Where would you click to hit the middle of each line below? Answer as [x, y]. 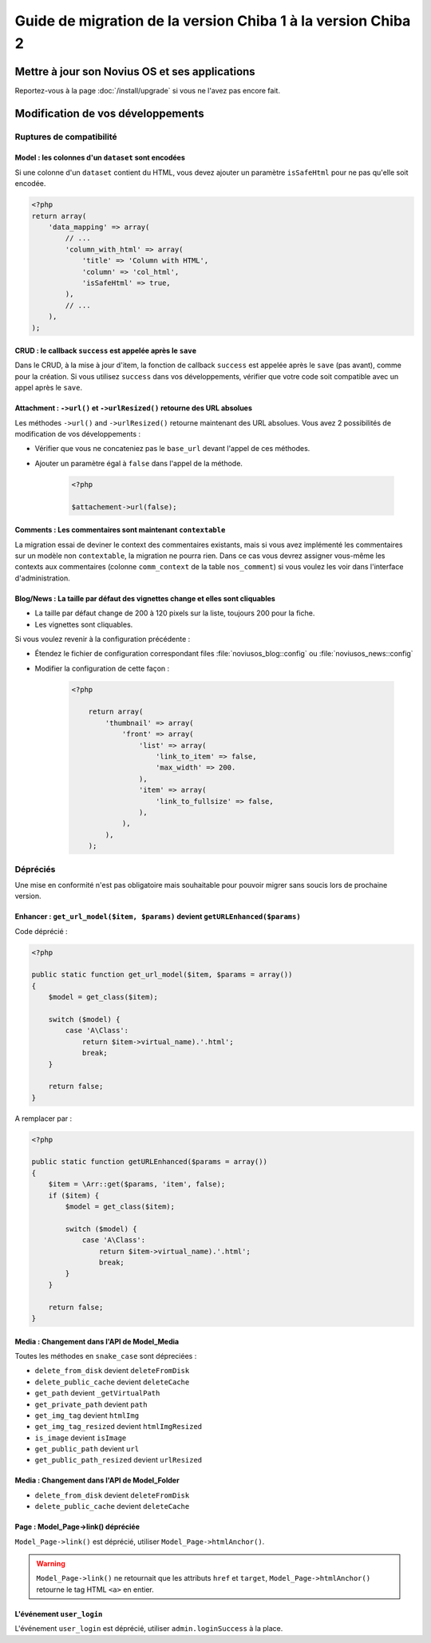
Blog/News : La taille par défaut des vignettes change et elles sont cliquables [145, 598]
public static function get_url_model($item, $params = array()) [162, 975]
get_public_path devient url [87, 1449]
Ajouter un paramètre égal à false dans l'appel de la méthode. [139, 463]
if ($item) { [74, 1195]
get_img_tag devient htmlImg [87, 1415]
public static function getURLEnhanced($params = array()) [149, 1162]
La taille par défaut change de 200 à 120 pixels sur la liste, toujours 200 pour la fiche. [175, 613]
